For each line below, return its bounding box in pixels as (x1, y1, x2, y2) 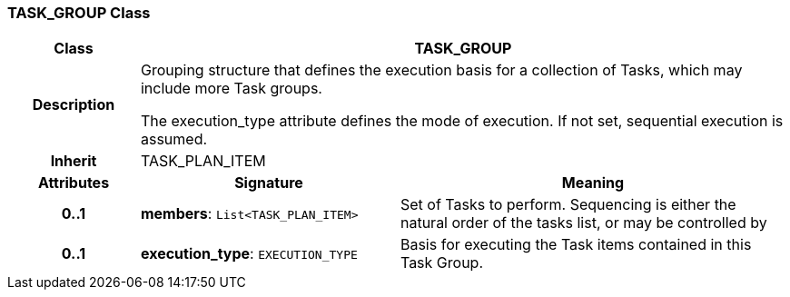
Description (32, 95, 115, 114)
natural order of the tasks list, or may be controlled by (400, 213, 767, 233)
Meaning (561, 173, 625, 193)
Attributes (37, 173, 110, 193)
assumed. (140, 130, 208, 149)
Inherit (50, 152, 97, 171)
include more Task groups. (140, 79, 322, 98)
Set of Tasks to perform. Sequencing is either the (400, 195, 736, 214)
